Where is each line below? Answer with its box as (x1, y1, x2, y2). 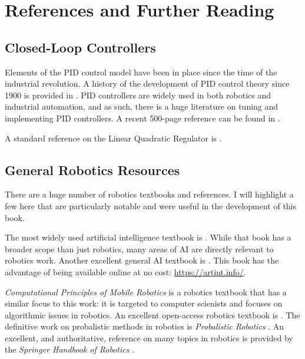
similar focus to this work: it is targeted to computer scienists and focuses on (5, 297, 283, 309)
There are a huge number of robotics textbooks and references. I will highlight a (5, 188, 294, 200)
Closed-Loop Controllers (5, 38, 156, 56)
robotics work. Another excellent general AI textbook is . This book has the (5, 254, 279, 266)
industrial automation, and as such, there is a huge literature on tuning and (5, 100, 279, 113)
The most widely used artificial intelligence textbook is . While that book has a (5, 231, 291, 243)
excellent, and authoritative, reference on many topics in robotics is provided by (5, 331, 293, 344)
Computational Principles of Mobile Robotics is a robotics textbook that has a (5, 285, 287, 298)
